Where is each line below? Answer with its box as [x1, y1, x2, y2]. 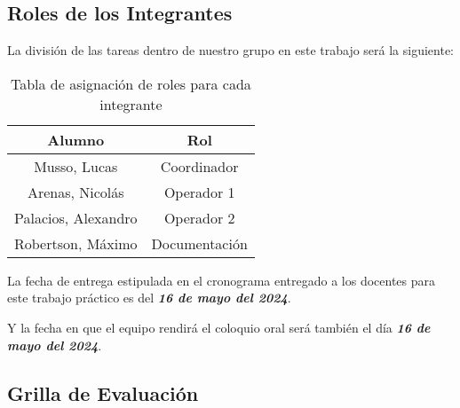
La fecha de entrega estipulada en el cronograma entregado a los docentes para [7, 271, 436, 289]
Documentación [151, 232, 248, 254]
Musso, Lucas [34, 155, 118, 177]
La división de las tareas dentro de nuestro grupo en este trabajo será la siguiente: [7, 41, 455, 59]
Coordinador [160, 155, 239, 177]
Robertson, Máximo [14, 232, 138, 254]
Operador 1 [163, 181, 235, 202]
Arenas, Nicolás [27, 181, 124, 202]
